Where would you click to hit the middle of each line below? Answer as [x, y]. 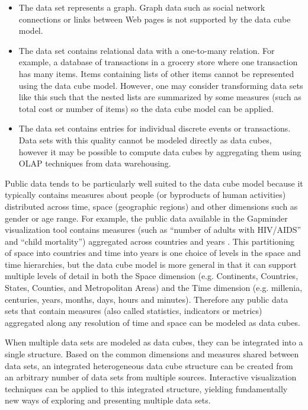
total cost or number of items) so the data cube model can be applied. [146, 108]
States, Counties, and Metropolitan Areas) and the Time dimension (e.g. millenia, [154, 288]
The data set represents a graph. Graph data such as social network [142, 7]
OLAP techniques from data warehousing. [95, 163]
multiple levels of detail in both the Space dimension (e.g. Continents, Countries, [152, 276]
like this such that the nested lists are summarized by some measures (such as [160, 97]
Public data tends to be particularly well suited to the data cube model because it [154, 183]
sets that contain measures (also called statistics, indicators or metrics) [134, 311]
